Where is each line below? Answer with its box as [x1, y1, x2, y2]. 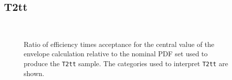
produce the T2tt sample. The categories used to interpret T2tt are [24, 58, 228, 68]
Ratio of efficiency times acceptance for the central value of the [24, 39, 215, 49]
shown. [24, 68, 44, 78]
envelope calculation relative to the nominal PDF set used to [24, 48, 208, 59]
